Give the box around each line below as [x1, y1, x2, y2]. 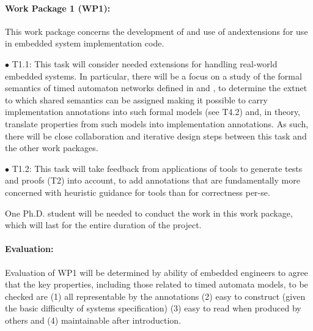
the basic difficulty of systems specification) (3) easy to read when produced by [5, 302, 301, 314]
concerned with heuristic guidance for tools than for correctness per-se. [5, 185, 270, 198]
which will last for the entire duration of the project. [5, 218, 202, 231]
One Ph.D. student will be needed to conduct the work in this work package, [5, 206, 293, 219]
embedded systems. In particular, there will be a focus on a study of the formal [5, 69, 302, 82]
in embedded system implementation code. [5, 37, 164, 50]
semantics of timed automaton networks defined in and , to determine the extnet [5, 81, 307, 94]
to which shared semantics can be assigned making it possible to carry [5, 93, 268, 106]
